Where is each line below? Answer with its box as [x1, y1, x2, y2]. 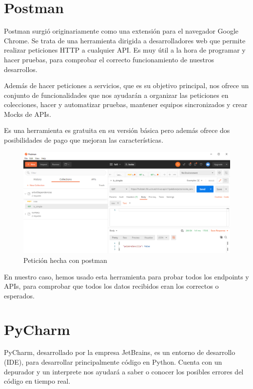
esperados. [4, 290, 35, 300]
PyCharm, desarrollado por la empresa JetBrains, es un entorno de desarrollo [4, 347, 235, 357]
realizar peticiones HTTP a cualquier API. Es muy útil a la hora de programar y [4, 45, 246, 55]
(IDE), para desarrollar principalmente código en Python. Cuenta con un [4, 357, 222, 367]
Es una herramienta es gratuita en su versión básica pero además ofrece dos [4, 125, 230, 135]
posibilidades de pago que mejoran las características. [4, 135, 163, 145]
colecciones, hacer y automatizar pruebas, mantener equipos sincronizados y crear [4, 99, 248, 110]
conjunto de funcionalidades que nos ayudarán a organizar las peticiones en [4, 90, 229, 100]
